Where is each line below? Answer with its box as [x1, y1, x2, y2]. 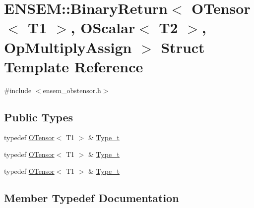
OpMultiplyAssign [4, 37, 132, 57]
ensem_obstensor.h [43, 85, 101, 95]
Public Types [4, 109, 73, 124]
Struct [161, 37, 205, 57]
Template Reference [4, 56, 143, 76]
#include [4, 85, 32, 95]
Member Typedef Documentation [4, 190, 179, 205]
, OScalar [70, 17, 135, 38]
